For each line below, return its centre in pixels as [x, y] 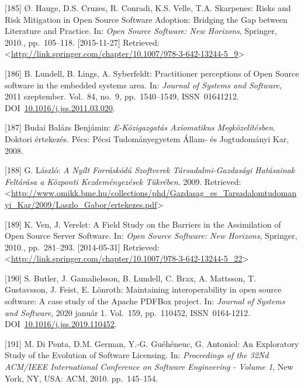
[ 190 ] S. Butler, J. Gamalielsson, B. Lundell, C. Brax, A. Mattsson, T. [131, 278]
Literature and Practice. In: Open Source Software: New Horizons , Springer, [141, 31]
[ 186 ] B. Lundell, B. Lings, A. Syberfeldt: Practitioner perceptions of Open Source [152, 73]
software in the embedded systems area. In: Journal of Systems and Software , [143, 85]
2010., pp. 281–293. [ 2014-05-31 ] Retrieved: [82, 247]
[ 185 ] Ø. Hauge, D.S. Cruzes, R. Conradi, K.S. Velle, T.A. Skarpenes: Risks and [148, 8]
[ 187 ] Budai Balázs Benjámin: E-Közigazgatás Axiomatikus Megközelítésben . [140, 127]
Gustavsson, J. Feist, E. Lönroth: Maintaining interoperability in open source [143, 289]
